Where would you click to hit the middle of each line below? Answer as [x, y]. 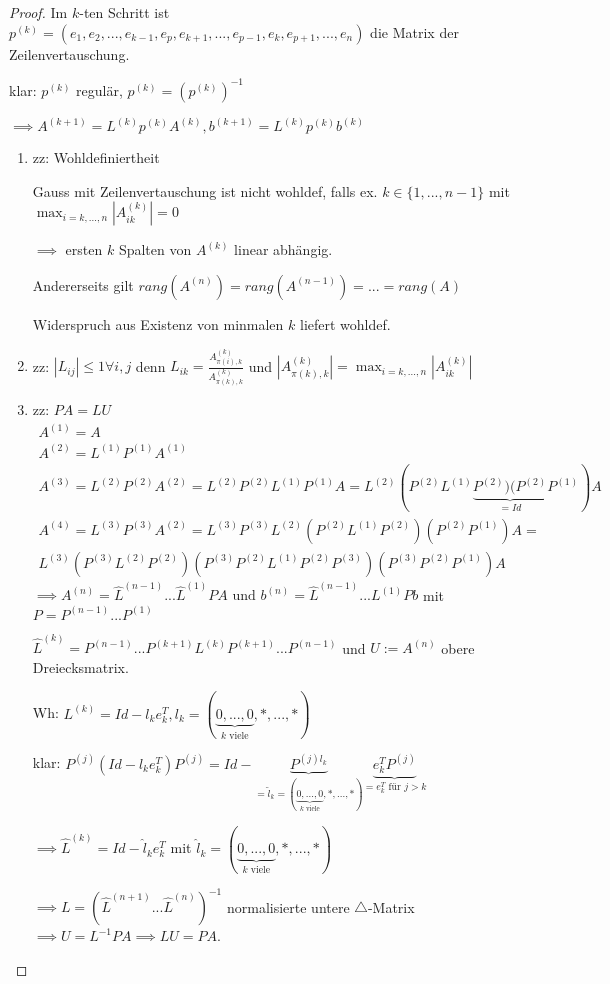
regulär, [99, 89]
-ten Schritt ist [124, 12]
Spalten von [155, 249]
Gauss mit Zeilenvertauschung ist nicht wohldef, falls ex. [205, 190]
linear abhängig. [283, 249]
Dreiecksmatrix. [80, 666]
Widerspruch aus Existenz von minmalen [158, 323]
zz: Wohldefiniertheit [96, 157]
